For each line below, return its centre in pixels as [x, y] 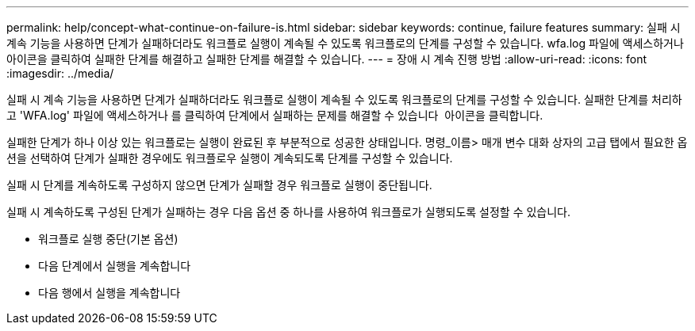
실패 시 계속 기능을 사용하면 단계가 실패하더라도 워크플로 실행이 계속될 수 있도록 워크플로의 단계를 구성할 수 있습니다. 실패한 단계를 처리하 [344, 99]
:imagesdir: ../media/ [60, 73]
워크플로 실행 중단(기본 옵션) [108, 239]
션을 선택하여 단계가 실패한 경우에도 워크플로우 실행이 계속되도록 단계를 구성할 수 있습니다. [230, 158]
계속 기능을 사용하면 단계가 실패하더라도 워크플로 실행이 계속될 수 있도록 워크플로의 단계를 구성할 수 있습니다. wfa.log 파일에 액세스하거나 [345, 43]
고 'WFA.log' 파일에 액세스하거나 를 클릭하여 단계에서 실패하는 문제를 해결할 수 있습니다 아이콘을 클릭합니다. [275, 115]
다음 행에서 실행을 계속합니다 [109, 293]
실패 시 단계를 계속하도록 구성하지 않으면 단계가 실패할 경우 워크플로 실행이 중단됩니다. [219, 185]
